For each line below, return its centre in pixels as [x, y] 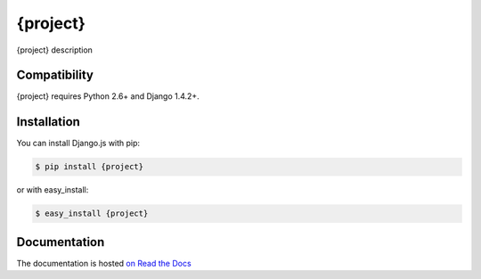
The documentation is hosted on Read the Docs [104, 263]
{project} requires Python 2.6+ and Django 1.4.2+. [108, 96]
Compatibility [55, 75]
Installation [48, 122]
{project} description [55, 50]
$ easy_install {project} [92, 213]
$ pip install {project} [90, 167]
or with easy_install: [53, 190]
